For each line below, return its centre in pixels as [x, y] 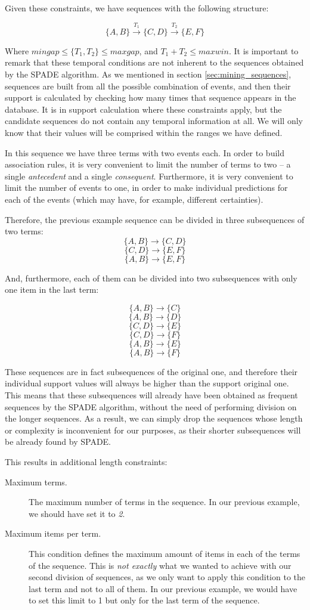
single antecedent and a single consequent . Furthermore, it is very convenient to [149, 176]
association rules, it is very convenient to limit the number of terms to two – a [148, 164]
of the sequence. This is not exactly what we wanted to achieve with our [160, 565]
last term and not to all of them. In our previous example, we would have [163, 588]
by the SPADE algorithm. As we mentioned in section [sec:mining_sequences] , [148, 74]
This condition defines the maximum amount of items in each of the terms [165, 554]
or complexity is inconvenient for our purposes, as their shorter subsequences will [153, 430]
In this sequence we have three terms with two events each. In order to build [145, 152]
